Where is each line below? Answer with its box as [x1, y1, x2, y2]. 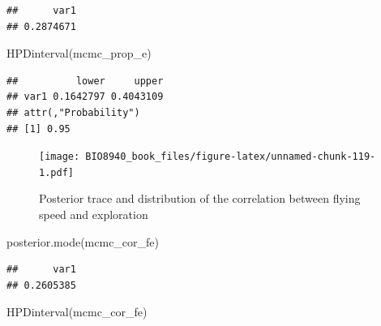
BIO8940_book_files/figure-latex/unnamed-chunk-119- [85, 151, 376, 163]
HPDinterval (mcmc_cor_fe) [6, 303, 148, 320]
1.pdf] [39, 166, 74, 178]
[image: [39, 151, 80, 163]
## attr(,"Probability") [6, 106, 140, 118]
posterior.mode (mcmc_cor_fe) [6, 233, 160, 250]
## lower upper [6, 75, 164, 87]
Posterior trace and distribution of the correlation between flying [39, 190, 361, 207]
